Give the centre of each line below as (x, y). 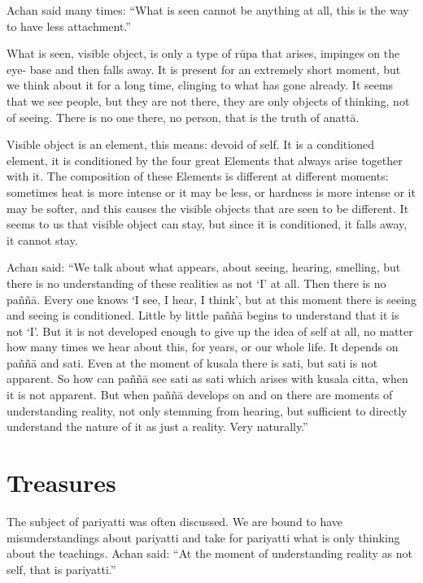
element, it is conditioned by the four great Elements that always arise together (205, 160)
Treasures (61, 483)
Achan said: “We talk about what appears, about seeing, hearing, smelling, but (204, 267)
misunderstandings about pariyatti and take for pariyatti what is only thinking (203, 537)
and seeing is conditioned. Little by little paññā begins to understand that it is (203, 315)
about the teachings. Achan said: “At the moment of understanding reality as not (209, 553)
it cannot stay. (42, 239)
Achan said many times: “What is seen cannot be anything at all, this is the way (208, 10)
